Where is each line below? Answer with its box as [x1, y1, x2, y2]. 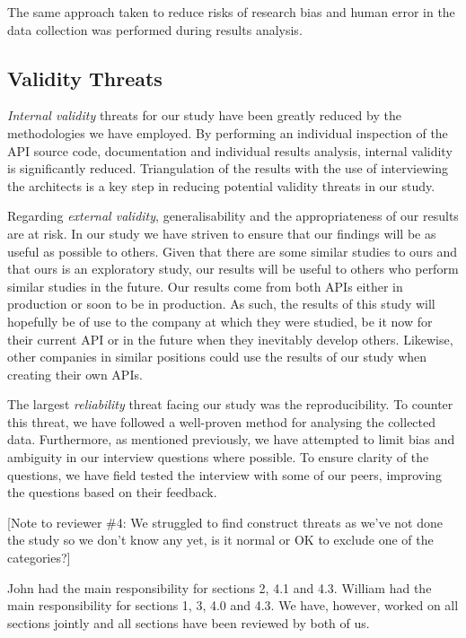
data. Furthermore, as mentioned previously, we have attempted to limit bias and [7, 430, 455, 449]
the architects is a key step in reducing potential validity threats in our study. [7, 176, 435, 195]
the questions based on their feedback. [7, 483, 217, 502]
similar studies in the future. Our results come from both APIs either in [7, 276, 403, 295]
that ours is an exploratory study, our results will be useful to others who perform [7, 259, 459, 278]
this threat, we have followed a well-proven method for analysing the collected [7, 412, 436, 431]
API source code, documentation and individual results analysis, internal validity [7, 141, 453, 160]
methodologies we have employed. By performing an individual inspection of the [7, 123, 448, 142]
